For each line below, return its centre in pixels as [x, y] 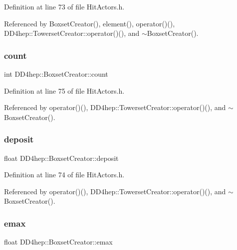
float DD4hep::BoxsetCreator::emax [58, 242]
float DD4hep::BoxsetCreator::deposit [61, 158]
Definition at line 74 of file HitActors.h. [64, 175]
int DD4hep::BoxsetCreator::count [56, 74]
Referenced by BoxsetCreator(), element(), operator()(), [90, 23]
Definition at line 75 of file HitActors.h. [64, 90]
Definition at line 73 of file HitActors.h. [64, 6]
